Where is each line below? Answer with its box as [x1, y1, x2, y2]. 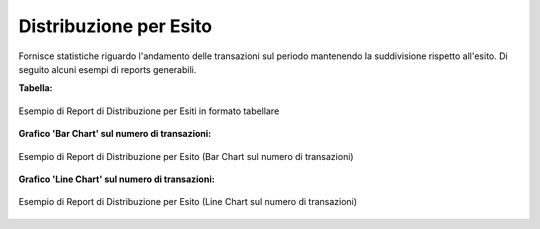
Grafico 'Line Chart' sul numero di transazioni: [18, 173, 215, 185]
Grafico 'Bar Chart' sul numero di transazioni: [18, 128, 212, 140]
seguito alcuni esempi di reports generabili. [18, 63, 197, 75]
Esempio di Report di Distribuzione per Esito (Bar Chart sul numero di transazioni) [18, 150, 354, 162]
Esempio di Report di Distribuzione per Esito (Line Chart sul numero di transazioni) [18, 196, 358, 208]
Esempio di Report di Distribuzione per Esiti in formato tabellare [18, 105, 280, 117]
